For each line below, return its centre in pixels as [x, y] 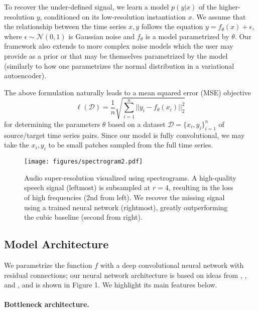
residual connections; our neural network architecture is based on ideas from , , [125, 275]
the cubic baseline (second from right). [83, 217]
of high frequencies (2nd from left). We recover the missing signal [124, 197]
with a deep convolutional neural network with [172, 265]
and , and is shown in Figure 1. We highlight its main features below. [111, 285]
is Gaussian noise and [102, 36]
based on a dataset [137, 124]
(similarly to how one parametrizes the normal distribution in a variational [119, 65]
